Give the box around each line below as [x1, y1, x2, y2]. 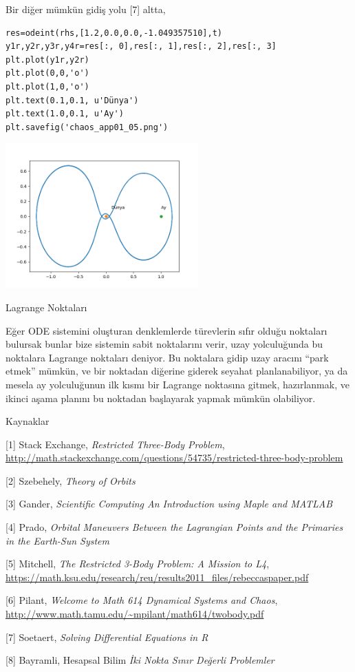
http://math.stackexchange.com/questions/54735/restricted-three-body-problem [6, 450, 343, 465]
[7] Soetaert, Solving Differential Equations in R [6, 629, 208, 644]
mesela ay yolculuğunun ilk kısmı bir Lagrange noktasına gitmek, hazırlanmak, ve [6, 377, 349, 391]
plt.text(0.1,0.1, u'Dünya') [6, 95, 139, 105]
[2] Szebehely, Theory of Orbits [6, 473, 136, 487]
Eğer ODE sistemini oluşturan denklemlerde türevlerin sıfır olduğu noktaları [6, 323, 327, 337]
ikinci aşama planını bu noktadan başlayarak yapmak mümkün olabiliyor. [6, 390, 316, 405]
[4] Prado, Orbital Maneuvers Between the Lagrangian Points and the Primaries [6, 520, 343, 534]
